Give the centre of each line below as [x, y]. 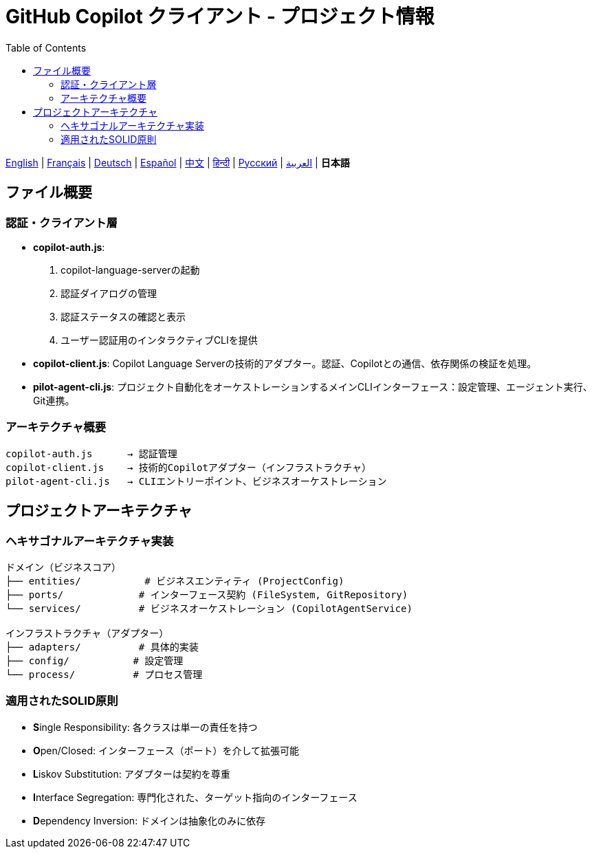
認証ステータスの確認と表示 [123, 316]
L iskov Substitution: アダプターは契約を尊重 [132, 774]
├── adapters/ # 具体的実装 [102, 647]
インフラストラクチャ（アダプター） [87, 633]
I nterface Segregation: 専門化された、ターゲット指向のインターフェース [195, 797]
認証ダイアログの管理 [109, 293]
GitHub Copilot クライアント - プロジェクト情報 [220, 17]
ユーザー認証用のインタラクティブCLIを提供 [159, 340]
